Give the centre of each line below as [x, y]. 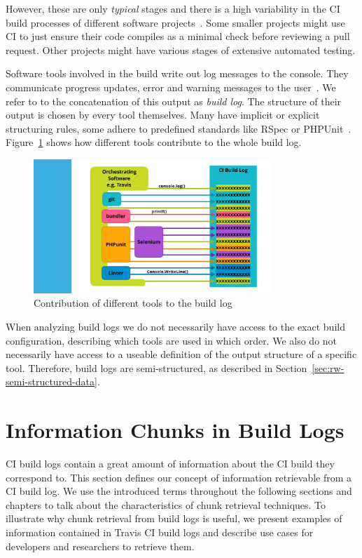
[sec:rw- [328, 367]
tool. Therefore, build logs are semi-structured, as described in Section [156, 367]
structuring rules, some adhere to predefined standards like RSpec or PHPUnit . [179, 128]
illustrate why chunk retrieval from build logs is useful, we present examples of [174, 518]
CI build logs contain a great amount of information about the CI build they [170, 463]
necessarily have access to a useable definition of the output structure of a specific [181, 354]
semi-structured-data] [51, 381]
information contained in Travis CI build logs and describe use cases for [160, 532]
